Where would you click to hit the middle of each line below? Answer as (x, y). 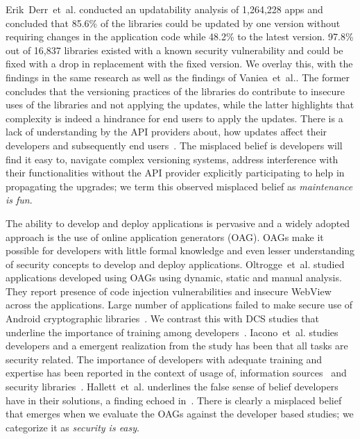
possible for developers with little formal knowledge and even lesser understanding (180, 250)
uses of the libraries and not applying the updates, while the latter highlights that (180, 105)
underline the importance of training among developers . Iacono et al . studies (172, 332)
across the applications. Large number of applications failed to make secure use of (179, 305)
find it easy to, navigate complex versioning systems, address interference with (172, 159)
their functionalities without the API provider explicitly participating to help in (175, 173)
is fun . (19, 200)
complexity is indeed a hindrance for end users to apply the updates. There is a (174, 118)
